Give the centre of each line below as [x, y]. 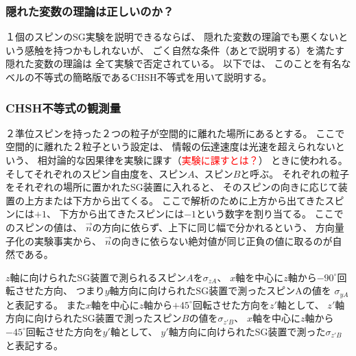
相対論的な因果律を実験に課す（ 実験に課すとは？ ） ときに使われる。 [192, 160]
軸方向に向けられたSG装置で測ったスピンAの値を [220, 290]
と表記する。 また [46, 304]
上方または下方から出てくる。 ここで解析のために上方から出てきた [175, 200]
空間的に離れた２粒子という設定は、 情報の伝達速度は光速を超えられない [170, 146]
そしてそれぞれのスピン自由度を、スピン [97, 173]
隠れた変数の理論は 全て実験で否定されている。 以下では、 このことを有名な [178, 63]
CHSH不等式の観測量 [63, 107]
